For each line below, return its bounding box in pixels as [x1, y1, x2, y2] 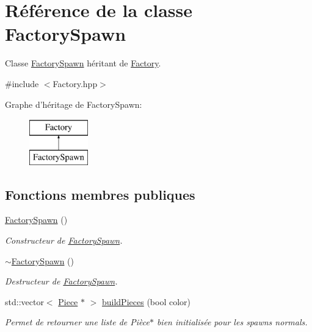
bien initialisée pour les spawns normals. [156, 316, 308, 328]
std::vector [5, 295, 44, 308]
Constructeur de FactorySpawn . [5, 234, 123, 247]
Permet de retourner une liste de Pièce [5, 316, 150, 328]
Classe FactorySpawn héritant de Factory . [5, 57, 161, 69]
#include [5, 77, 39, 90]
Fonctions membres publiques [5, 185, 195, 203]
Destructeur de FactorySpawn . [5, 275, 118, 288]
